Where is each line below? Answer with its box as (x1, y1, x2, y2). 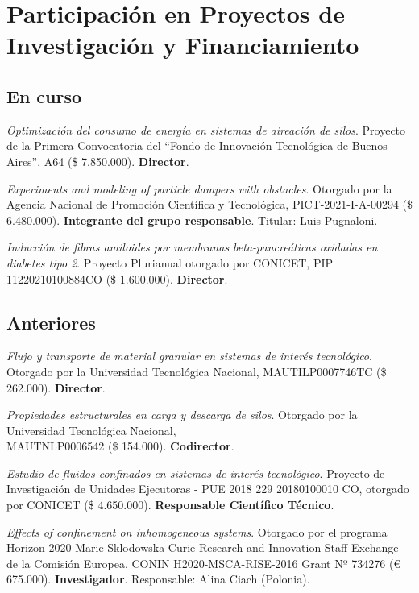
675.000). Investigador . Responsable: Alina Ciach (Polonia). (6, 570, 310, 587)
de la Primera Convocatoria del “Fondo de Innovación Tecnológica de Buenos (6, 137, 388, 154)
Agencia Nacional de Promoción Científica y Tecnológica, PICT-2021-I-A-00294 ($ (6, 196, 413, 213)
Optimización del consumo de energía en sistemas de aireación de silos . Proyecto (6, 121, 406, 138)
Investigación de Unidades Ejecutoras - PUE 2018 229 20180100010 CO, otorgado (6, 480, 409, 497)
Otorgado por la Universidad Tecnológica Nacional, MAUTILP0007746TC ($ (6, 363, 387, 379)
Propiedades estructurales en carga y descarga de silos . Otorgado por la (6, 406, 358, 423)
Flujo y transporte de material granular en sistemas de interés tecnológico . (6, 347, 372, 364)
